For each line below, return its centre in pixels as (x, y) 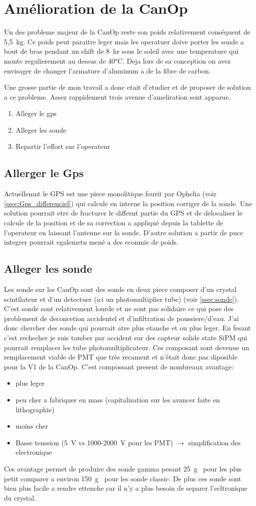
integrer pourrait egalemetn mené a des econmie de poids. (91, 242)
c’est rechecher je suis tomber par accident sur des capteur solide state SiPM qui (126, 337)
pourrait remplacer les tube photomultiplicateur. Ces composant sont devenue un (127, 347)
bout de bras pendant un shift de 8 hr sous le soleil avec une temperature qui (121, 51)
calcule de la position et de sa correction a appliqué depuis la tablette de (114, 223)
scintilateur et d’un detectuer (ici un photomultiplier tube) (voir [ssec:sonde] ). (122, 299)
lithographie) (35, 409)
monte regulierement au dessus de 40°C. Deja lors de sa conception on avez (117, 60)
